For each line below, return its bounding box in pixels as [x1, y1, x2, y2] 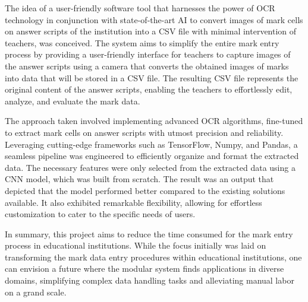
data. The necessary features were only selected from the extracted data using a [5, 161, 296, 173]
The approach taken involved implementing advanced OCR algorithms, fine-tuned [5, 115, 303, 127]
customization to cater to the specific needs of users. [5, 208, 196, 220]
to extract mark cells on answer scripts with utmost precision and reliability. [5, 126, 284, 138]
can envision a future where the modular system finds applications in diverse [5, 262, 284, 275]
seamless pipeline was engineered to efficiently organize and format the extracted [5, 150, 299, 162]
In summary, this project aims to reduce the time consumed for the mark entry [5, 227, 293, 240]
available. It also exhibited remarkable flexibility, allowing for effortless [5, 196, 262, 208]
